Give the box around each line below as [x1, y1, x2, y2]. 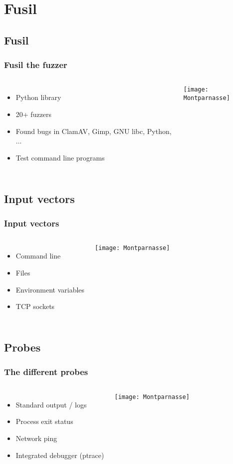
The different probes [4, 365, 88, 378]
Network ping [15, 432, 57, 443]
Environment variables [15, 284, 85, 294]
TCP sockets [15, 301, 55, 311]
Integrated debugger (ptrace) [15, 449, 104, 460]
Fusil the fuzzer [4, 58, 67, 71]
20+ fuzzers [15, 108, 52, 119]
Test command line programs [15, 152, 105, 162]
